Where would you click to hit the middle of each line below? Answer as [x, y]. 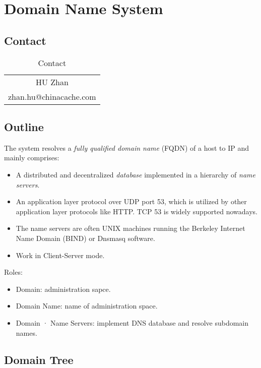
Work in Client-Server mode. [60, 255]
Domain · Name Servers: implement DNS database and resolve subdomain [132, 322]
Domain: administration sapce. [63, 289]
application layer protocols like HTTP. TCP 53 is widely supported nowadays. [137, 211]
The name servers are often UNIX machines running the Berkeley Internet [130, 228]
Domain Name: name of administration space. [87, 306]
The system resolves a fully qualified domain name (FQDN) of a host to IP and [126, 147]
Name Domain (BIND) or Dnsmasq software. [85, 238]
